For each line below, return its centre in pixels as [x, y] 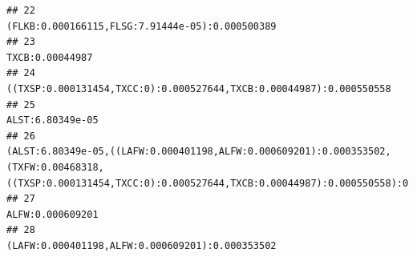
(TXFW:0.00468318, [55, 167]
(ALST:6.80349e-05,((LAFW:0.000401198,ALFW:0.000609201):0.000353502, [199, 152]
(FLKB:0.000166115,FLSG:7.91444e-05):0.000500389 [142, 26]
